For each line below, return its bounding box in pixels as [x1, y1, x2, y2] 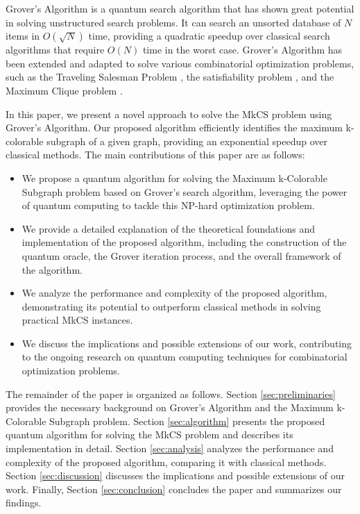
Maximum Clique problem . [6, 83, 123, 97]
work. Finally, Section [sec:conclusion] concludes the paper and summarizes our [6, 481, 342, 496]
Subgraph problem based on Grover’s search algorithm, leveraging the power [22, 184, 348, 199]
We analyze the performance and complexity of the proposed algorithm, [22, 285, 327, 300]
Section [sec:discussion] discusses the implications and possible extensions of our [6, 468, 345, 483]
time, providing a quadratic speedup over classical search [88, 28, 330, 43]
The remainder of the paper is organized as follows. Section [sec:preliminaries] [6, 386, 336, 401]
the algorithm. [22, 262, 83, 276]
